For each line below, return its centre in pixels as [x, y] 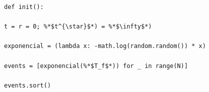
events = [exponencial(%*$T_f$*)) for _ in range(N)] [96, 66]
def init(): [24, 7]
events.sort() [28, 85]
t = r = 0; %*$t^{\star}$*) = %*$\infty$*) [78, 27]
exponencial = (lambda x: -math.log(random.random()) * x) [105, 46]
